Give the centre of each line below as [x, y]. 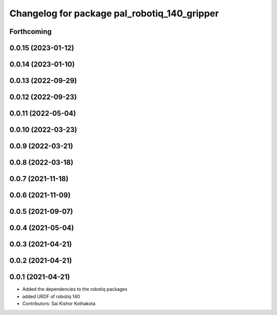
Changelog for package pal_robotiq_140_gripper [114, 13]
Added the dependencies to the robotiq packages [75, 289]
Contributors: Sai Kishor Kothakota [59, 304]
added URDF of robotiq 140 [51, 296]
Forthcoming [31, 32]
